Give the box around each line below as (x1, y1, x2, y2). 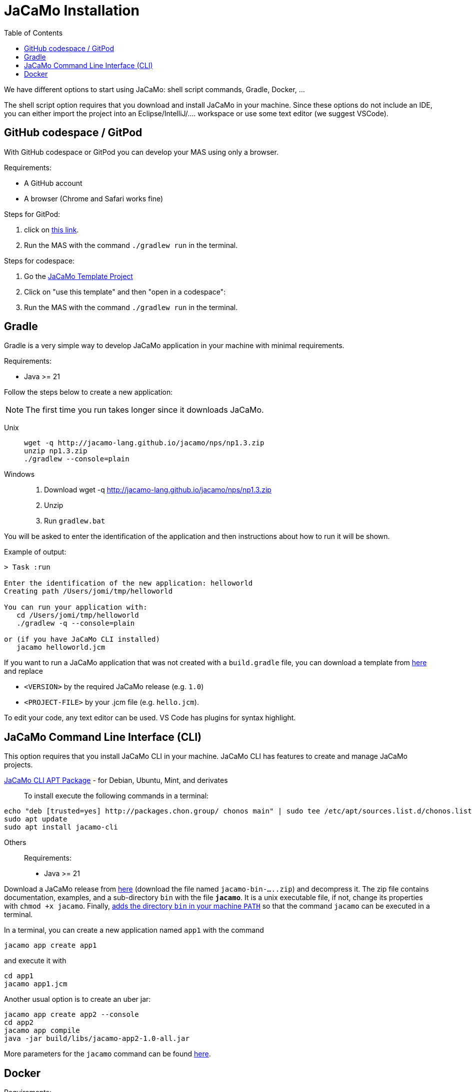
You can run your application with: (4, 603, 147, 612)
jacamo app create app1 (4, 941, 97, 950)
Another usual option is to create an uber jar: (4, 995, 151, 1004)
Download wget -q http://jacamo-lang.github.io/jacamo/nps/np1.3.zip (44, 485, 271, 494)
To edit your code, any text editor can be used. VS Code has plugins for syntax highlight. (4, 713, 296, 722)
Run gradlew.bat (44, 516, 105, 525)
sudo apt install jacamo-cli (4, 823, 118, 832)
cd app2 (4, 1018, 34, 1027)
